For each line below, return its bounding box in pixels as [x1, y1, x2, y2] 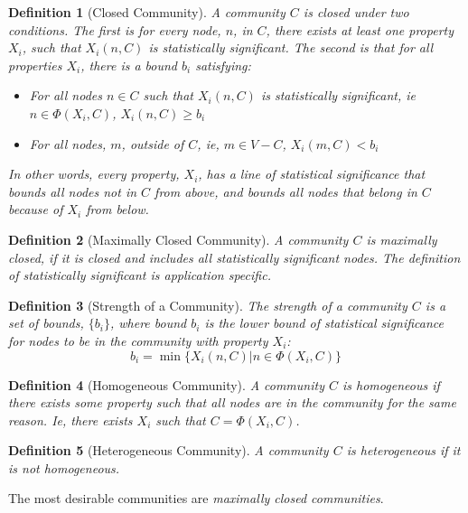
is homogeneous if [342, 375, 440, 394]
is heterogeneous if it [346, 441, 461, 460]
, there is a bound [80, 55, 178, 74]
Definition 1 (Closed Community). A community [8, 3, 285, 21]
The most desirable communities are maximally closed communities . [8, 489, 384, 508]
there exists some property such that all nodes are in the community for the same [8, 393, 456, 412]
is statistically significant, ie [260, 86, 416, 105]
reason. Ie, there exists [8, 410, 133, 429]
